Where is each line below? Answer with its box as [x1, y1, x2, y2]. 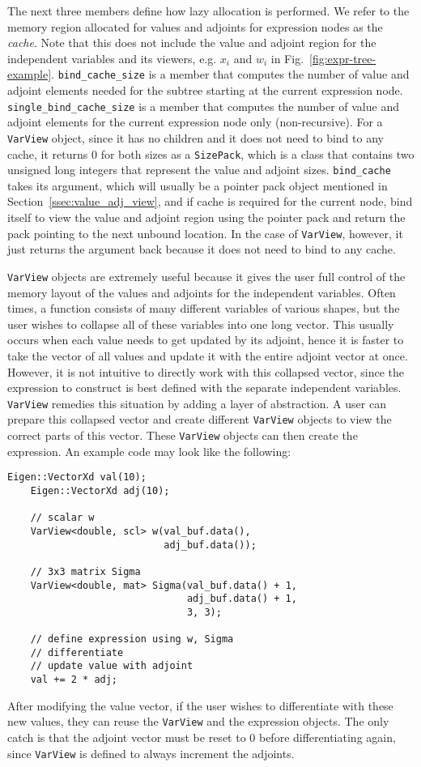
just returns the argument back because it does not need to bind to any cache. [7, 241, 396, 258]
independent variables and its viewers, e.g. [7, 49, 217, 66]
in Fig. [270, 49, 304, 66]
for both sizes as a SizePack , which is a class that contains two [100, 145, 415, 162]
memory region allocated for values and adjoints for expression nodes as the [7, 18, 383, 35]
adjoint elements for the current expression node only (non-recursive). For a [7, 113, 383, 130]
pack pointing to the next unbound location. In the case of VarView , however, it [7, 224, 403, 241]
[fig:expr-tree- [309, 49, 376, 66]
